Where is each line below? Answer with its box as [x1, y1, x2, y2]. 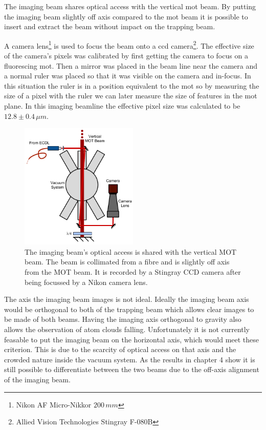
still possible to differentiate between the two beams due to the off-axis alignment [4, 364, 259, 375]
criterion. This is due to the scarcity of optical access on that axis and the [4, 344, 236, 355]
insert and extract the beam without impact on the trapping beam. [4, 21, 215, 32]
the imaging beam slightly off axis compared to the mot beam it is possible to [4, 11, 248, 22]
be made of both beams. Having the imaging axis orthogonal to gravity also [4, 314, 241, 324]
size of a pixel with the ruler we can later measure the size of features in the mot [4, 90, 257, 101]
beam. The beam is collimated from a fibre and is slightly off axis [25, 256, 230, 267]
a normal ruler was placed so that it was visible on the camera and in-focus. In [4, 70, 251, 81]
